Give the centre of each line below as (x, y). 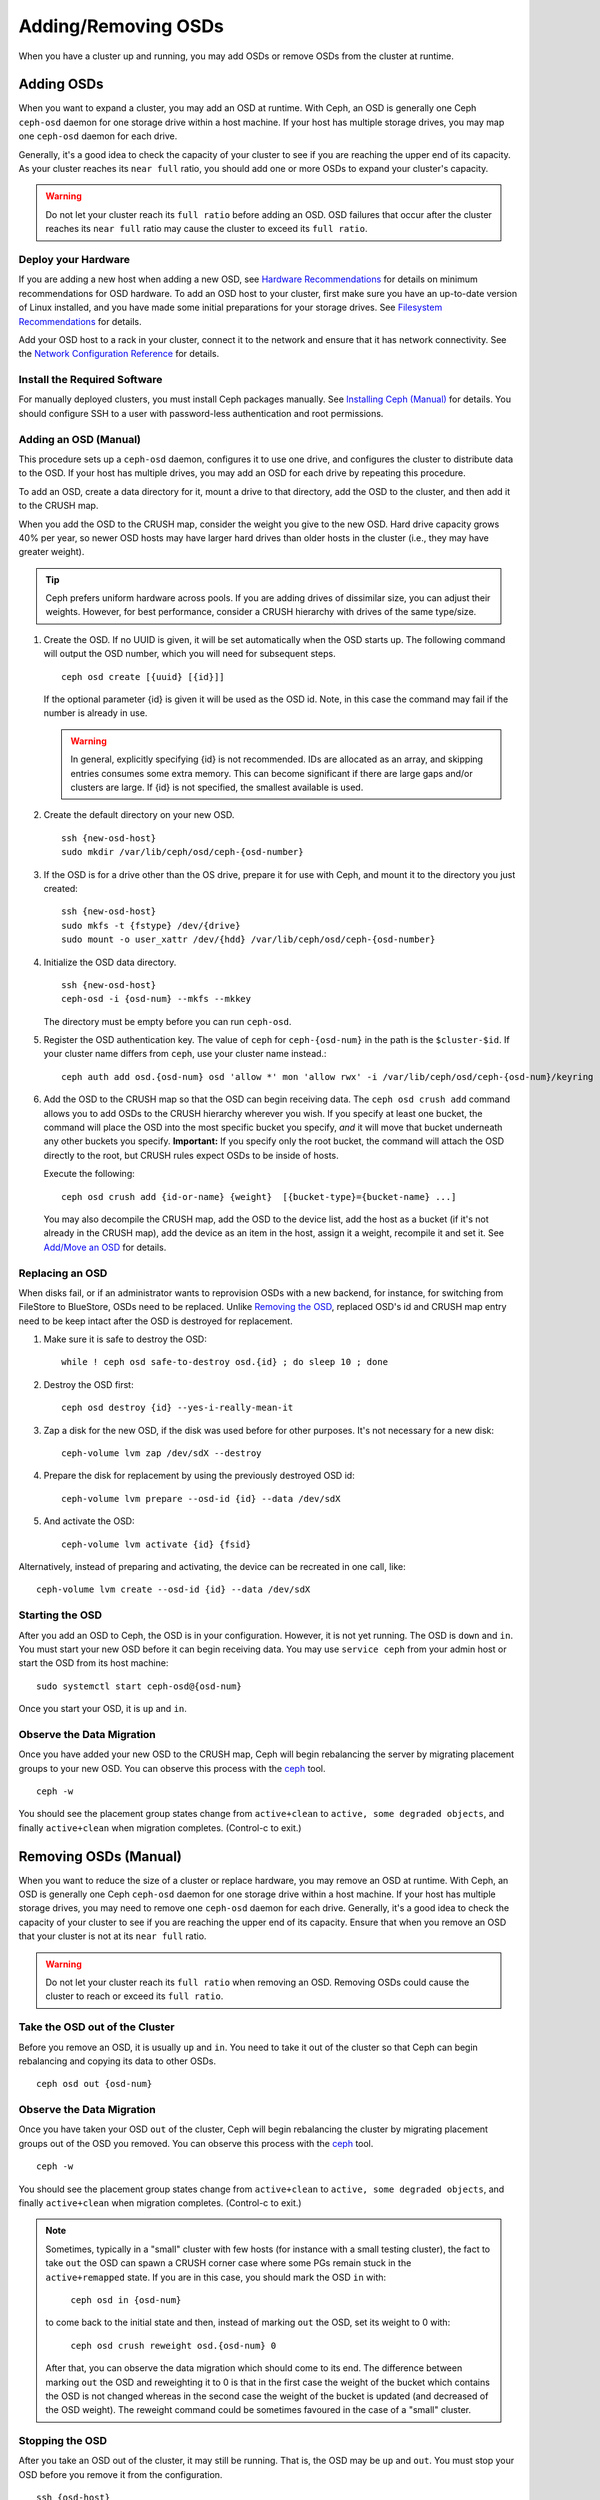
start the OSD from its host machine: (93, 1663)
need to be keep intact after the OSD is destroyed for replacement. (156, 1321)
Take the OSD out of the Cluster (96, 2027)
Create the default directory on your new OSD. (139, 815)
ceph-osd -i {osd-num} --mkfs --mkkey (156, 999)
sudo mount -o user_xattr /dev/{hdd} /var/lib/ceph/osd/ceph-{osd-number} (248, 939)
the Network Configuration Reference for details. (119, 354)
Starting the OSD (60, 1615)
